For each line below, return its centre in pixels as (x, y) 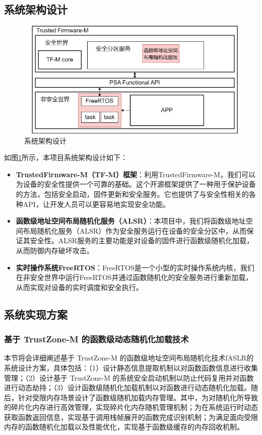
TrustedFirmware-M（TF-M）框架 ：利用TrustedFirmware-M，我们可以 (136, 174)
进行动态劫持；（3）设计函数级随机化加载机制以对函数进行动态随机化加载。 (127, 387)
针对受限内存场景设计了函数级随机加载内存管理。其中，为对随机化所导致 (138, 397)
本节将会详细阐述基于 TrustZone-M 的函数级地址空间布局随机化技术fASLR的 (129, 358)
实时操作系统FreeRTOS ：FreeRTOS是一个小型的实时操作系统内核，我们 (135, 267)
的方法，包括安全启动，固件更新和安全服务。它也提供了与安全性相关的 (132, 194)
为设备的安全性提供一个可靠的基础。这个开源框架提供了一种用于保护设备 (136, 184)
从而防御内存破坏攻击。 (55, 250)
